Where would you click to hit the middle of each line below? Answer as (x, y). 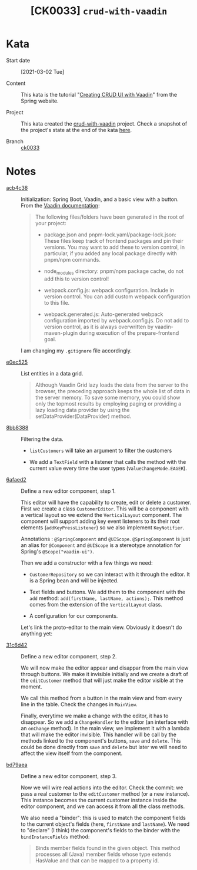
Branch (15, 141)
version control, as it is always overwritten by (99, 327)
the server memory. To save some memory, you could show (108, 397)
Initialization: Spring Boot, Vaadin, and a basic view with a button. (100, 199)
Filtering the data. (42, 439)
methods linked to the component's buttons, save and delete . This (101, 740)
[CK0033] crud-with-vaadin (99, 11)
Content (16, 83)
